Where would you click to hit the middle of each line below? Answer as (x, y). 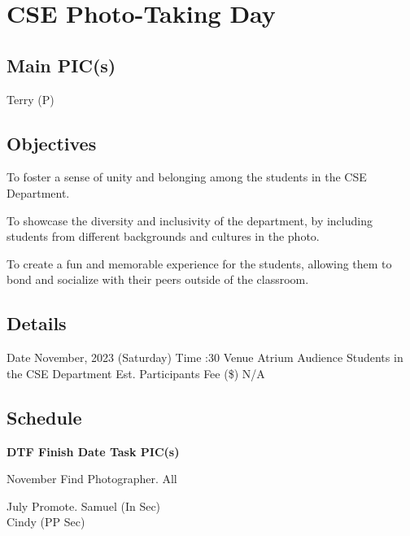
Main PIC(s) (61, 65)
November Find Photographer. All (92, 479)
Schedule (44, 417)
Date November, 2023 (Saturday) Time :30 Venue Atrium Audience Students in (205, 357)
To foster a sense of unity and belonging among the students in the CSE (187, 177)
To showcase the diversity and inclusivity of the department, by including (190, 220)
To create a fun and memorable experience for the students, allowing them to (199, 263)
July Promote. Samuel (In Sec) (84, 505)
